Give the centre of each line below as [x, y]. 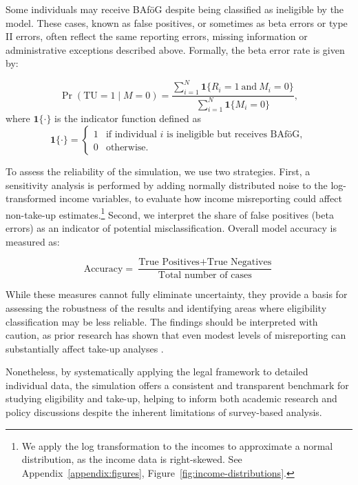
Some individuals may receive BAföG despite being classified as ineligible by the [175, 9]
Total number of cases [205, 276]
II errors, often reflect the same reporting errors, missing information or [157, 36]
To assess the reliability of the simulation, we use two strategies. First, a [158, 171]
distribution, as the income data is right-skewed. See [132, 459]
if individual [131, 135]
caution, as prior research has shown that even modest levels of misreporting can [176, 335]
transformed [31, 198]
